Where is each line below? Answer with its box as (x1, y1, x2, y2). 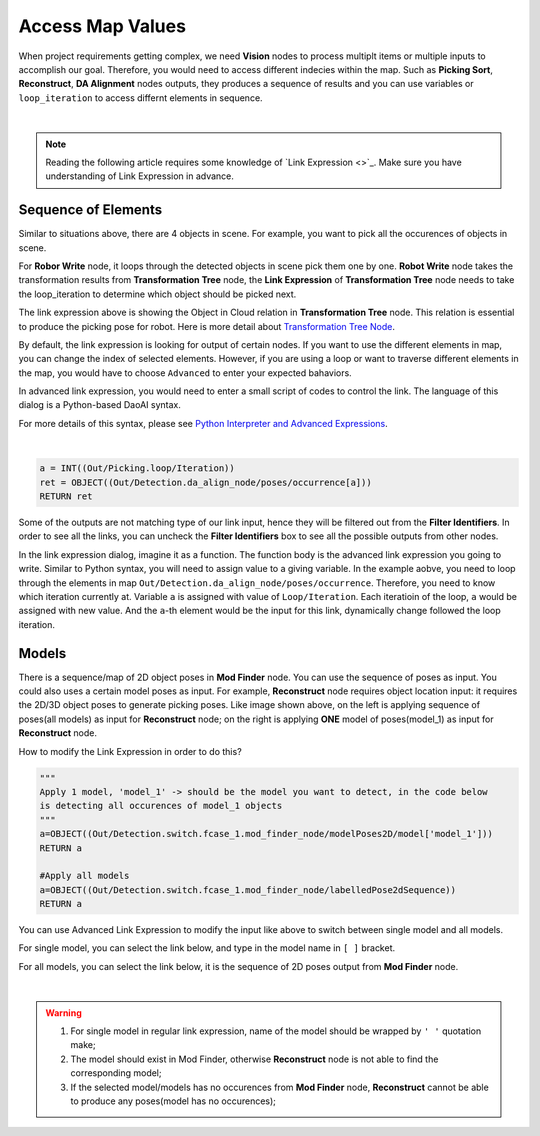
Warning (45, 1006, 82, 1019)
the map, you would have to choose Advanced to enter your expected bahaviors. (18, 366, 352, 379)
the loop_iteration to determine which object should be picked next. (18, 288, 297, 300)
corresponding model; (70, 1067, 162, 1079)
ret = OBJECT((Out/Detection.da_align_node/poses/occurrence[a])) (39, 476, 372, 488)
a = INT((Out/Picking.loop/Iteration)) (39, 463, 235, 474)
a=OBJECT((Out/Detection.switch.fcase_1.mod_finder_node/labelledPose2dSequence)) (39, 884, 457, 895)
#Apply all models (39, 870, 130, 882)
